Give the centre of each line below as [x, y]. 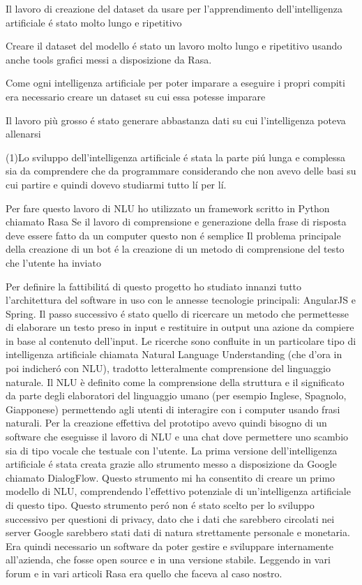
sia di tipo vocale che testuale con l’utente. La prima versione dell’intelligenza [172, 450]
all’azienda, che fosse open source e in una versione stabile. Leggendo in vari [168, 560]
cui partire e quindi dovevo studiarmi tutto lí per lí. [116, 184]
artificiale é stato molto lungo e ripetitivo [94, 22]
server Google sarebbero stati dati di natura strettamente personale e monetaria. [178, 532]
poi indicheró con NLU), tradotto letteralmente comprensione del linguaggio [168, 368]
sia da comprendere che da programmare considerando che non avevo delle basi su [181, 171]
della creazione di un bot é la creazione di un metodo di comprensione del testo [175, 249]
